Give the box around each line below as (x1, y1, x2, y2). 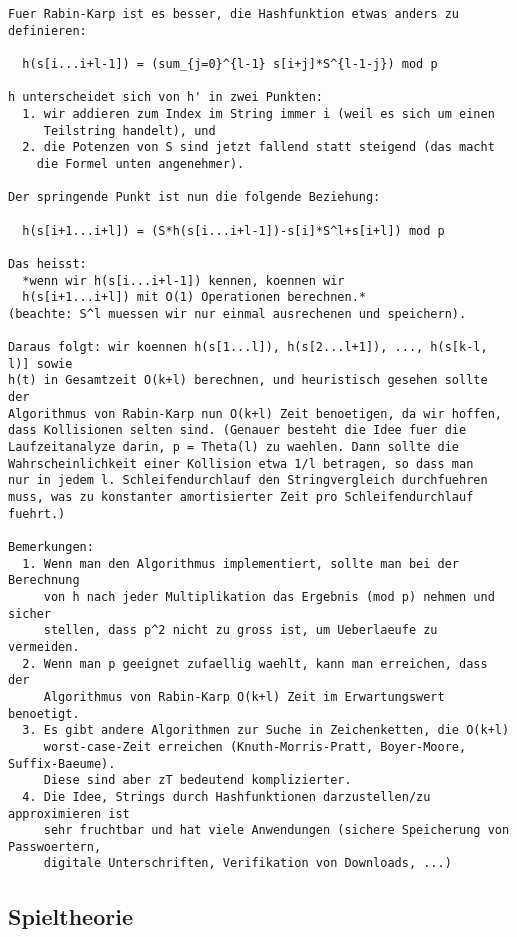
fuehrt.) (8, 506, 66, 521)
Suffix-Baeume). (8, 756, 116, 771)
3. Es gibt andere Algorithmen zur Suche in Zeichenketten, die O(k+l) (22, 723, 510, 738)
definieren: (8, 23, 87, 38)
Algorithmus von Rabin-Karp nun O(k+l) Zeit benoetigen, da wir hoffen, (8, 406, 502, 421)
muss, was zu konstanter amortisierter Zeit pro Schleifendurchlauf (8, 490, 474, 505)
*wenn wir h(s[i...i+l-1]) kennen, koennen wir (22, 273, 345, 288)
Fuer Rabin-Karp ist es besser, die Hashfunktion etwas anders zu (8, 7, 460, 21)
